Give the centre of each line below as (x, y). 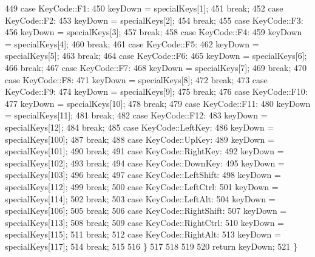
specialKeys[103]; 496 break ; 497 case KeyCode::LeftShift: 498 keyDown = (143, 175)
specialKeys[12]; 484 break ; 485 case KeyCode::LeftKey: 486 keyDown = (140, 127)
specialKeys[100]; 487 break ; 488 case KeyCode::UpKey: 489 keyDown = (140, 139)
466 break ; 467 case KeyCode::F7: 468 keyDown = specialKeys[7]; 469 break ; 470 (156, 67)
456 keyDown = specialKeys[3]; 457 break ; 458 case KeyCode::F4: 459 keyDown (154, 32)
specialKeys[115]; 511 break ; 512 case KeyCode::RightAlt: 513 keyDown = (143, 234)
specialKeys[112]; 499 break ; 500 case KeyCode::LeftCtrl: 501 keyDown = (142, 186)
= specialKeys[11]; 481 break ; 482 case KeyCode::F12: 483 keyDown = (136, 115)
